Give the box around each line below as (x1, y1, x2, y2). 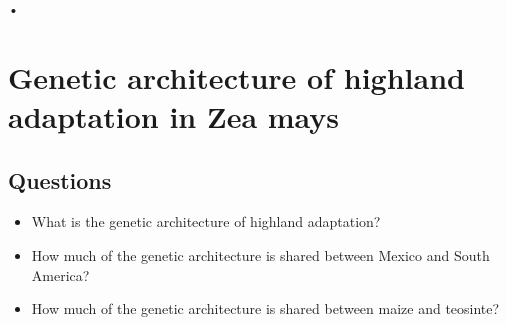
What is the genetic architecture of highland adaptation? (31, 211, 381, 232)
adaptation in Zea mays (8, 95, 340, 136)
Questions (8, 164, 112, 195)
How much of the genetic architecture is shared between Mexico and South (31, 244, 490, 265)
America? (31, 264, 90, 285)
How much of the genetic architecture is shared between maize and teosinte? (31, 298, 500, 319)
